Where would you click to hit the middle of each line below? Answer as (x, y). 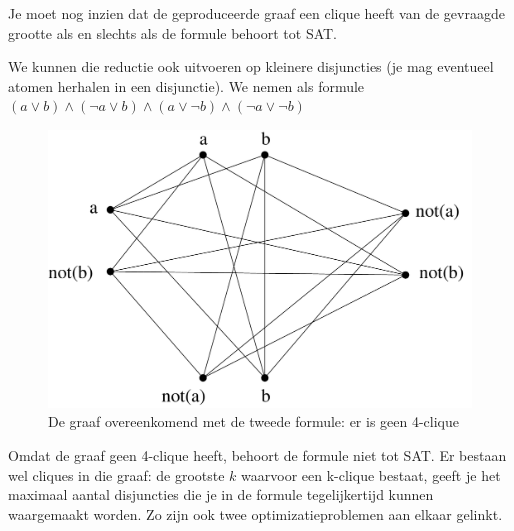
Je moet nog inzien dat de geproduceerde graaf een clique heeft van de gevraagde (256, 13)
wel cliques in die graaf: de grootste (116, 474)
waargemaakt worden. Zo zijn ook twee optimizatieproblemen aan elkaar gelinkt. (255, 513)
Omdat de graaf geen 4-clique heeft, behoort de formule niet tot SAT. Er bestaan (257, 454)
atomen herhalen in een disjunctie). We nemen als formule (186, 85)
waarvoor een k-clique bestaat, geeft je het (371, 474)
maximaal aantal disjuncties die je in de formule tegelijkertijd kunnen (221, 494)
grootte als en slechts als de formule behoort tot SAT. (173, 32)
